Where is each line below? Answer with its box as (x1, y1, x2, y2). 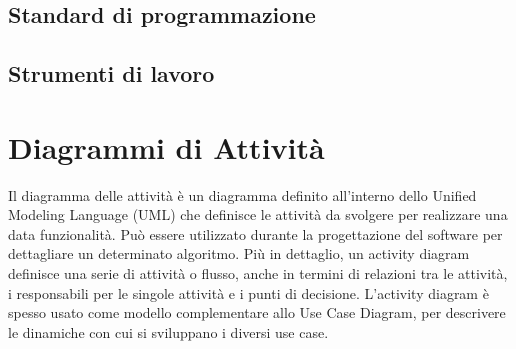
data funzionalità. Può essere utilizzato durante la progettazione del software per (8, 223, 503, 244)
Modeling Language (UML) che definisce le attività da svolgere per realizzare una (8, 204, 508, 225)
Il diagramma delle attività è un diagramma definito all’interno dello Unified (8, 184, 477, 205)
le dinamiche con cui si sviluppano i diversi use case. (8, 321, 329, 342)
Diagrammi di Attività (8, 126, 325, 167)
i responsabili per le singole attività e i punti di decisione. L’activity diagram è (8, 282, 489, 303)
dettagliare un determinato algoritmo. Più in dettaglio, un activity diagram (8, 243, 470, 264)
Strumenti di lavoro (8, 58, 215, 89)
